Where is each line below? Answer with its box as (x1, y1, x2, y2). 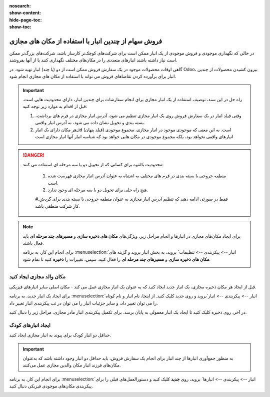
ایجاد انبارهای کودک (9, 321, 51, 328)
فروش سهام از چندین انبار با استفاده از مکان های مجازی (9, 37, 162, 45)
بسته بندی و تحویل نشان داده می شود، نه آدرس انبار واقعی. (35, 120, 145, 126)
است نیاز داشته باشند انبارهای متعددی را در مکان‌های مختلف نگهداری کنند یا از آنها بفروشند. (9, 57, 177, 63)
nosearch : (9, 3, 31, 9)
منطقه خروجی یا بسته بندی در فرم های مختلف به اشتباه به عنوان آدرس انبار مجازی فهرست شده (47, 173, 226, 179)
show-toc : (9, 24, 31, 30)
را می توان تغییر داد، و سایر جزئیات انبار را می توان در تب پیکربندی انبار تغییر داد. (9, 300, 158, 306)
